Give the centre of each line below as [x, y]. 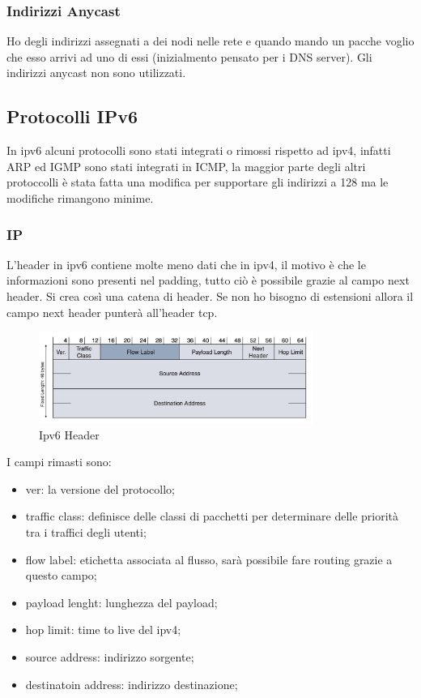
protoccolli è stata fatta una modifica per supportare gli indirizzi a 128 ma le [198, 182]
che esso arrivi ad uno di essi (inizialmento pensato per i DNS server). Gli [189, 56]
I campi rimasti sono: [59, 462]
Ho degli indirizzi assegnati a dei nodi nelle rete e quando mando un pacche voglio [210, 41]
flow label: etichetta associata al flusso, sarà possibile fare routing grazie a [209, 559]
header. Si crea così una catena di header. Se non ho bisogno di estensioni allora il [210, 295]
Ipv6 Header [69, 434]
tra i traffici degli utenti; [86, 532]
